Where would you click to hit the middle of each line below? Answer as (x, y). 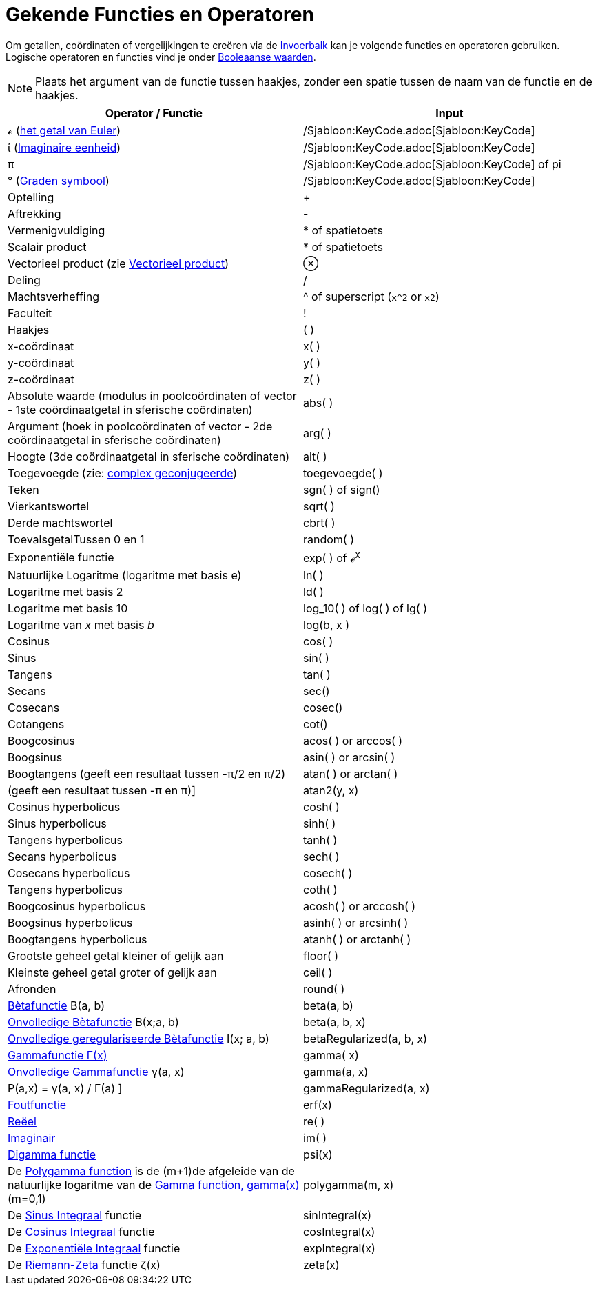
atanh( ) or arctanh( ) (357, 940)
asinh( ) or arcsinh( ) (356, 923)
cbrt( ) (319, 522)
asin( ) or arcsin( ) (349, 758)
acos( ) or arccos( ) (353, 741)
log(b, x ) (327, 625)
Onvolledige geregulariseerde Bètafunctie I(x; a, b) (138, 1039)
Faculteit (30, 313)
